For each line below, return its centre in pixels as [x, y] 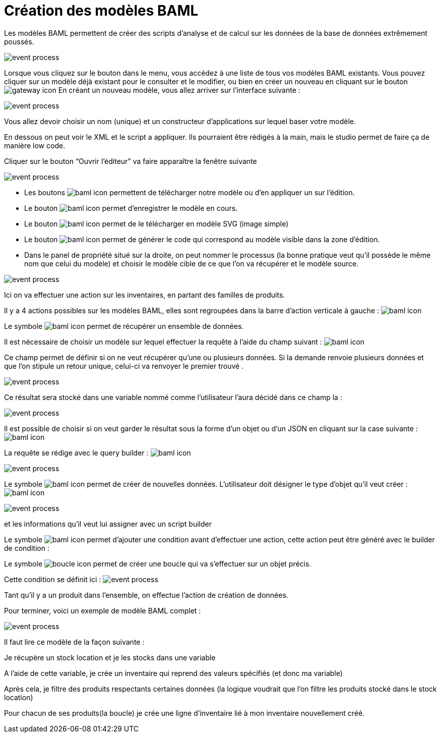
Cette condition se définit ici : [53, 579]
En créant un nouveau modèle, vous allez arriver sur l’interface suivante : [179, 90]
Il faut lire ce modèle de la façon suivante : [74, 642]
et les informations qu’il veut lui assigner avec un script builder [108, 524]
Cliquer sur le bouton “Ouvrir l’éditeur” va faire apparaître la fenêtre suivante [131, 161]
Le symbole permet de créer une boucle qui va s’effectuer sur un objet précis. [158, 563]
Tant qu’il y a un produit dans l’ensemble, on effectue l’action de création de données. [146, 595]
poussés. [19, 41]
